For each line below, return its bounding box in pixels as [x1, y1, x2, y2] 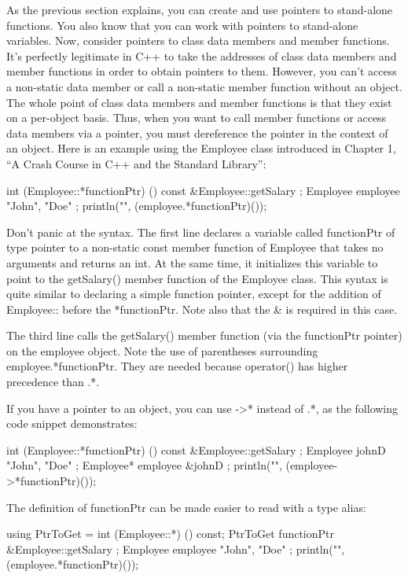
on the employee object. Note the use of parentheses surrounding [6, 342, 318, 359]
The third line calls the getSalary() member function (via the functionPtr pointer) [6, 327, 402, 344]
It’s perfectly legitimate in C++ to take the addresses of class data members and [6, 47, 397, 64]
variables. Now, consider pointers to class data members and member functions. [6, 32, 390, 49]
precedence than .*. [6, 374, 100, 390]
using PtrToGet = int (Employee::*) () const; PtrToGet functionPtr [6, 525, 335, 542]
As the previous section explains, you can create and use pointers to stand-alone [6, 2, 393, 17]
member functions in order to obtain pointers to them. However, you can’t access [6, 63, 397, 79]
